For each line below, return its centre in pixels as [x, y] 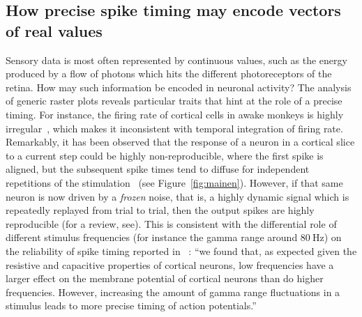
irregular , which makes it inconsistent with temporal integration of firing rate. [174, 128]
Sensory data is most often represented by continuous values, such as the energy [176, 60]
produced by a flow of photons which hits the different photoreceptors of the [169, 74]
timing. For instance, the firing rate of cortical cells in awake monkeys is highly [175, 114]
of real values [54, 30]
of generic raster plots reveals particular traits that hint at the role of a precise [174, 101]
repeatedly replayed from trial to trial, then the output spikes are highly [160, 210]
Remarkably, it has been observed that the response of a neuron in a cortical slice [180, 142]
